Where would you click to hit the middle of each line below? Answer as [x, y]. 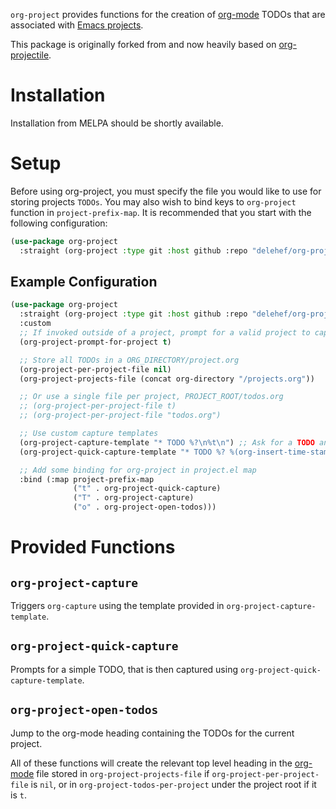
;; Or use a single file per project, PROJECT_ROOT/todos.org [151, 397]
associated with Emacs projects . [77, 25]
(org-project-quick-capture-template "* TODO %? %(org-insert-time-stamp [176, 452]
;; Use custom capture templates [89, 434]
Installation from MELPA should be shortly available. [117, 123]
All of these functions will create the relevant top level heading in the [151, 763]
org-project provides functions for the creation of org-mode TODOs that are [168, 14]
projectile [30, 55]
